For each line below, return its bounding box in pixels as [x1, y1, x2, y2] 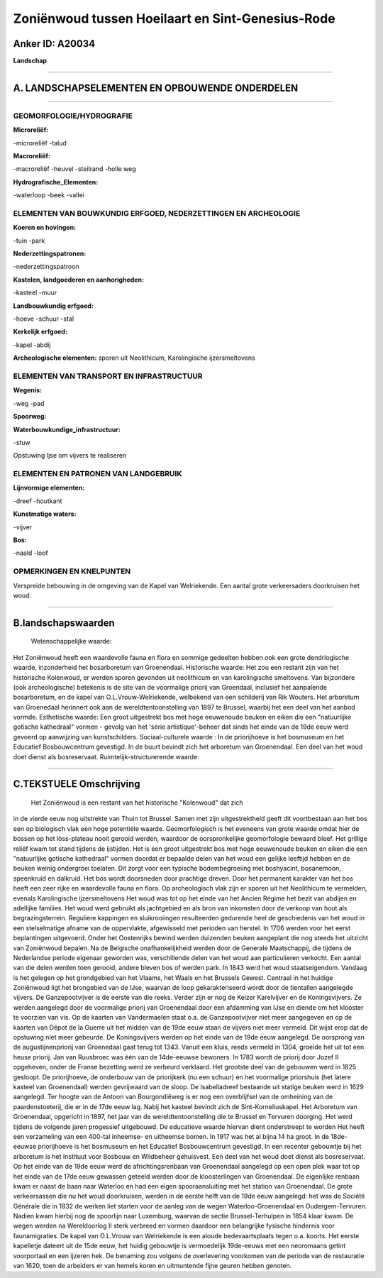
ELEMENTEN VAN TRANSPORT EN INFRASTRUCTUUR [13, 371, 203, 381]
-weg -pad [13, 399, 45, 407]
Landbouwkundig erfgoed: [13, 302, 94, 310]
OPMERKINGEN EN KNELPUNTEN [13, 566, 131, 576]
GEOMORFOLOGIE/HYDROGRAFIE [13, 111, 133, 121]
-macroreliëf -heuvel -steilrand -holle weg [13, 165, 136, 173]
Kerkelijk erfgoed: [13, 327, 67, 336]
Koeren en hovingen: [13, 224, 77, 232]
